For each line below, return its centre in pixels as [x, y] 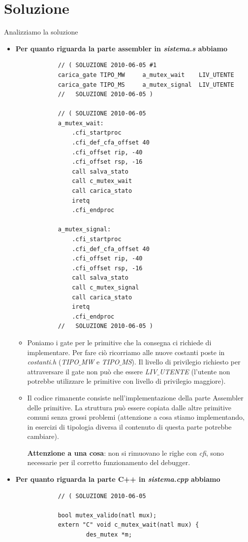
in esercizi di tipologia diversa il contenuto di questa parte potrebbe [129, 426]
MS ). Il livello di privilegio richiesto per [181, 362]
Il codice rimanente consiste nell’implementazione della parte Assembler [135, 397]
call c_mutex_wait [102, 181]
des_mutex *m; [109, 535]
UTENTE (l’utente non [195, 371]
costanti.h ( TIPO [53, 362]
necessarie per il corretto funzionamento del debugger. [109, 462]
